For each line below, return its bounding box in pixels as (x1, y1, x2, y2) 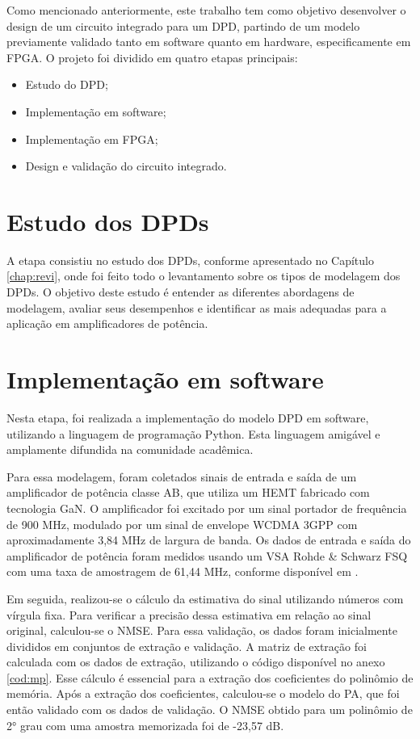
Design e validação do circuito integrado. (25, 157, 227, 174)
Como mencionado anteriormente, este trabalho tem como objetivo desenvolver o (6, 2, 406, 18)
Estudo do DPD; (25, 76, 108, 93)
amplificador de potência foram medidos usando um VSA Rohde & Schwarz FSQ (6, 547, 408, 564)
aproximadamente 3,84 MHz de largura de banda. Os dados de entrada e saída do (6, 531, 411, 548)
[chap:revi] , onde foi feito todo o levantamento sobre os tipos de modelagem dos (6, 267, 401, 284)
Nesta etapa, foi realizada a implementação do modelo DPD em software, (6, 409, 369, 426)
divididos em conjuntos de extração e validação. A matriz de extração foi (6, 637, 367, 654)
